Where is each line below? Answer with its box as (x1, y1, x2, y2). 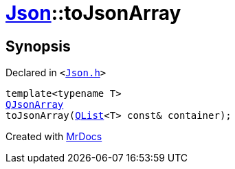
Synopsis (5, 37, 71, 55)
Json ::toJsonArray (5, 1, 181, 25)
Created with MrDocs (5, 131, 102, 143)
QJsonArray (5, 99, 64, 111)
